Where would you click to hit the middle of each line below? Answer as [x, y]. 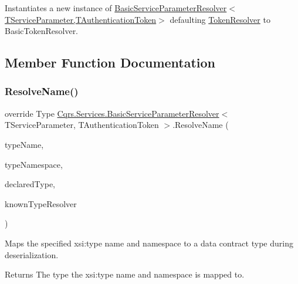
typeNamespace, [34, 164]
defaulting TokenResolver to [220, 19]
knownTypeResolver [41, 203]
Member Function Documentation [110, 62]
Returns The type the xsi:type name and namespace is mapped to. [125, 274]
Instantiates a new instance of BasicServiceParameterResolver [116, 8]
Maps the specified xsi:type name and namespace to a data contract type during [149, 243]
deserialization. [32, 254]
